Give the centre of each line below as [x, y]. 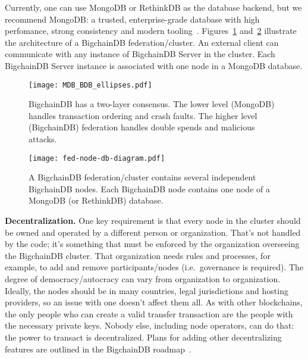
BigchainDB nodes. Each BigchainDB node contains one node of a [149, 188]
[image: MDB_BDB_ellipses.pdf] [90, 85]
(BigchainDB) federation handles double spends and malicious [142, 127]
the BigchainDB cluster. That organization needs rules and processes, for [138, 255]
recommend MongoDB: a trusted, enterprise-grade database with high [132, 19]
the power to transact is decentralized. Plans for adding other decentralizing [143, 337]
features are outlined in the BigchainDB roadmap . [98, 349]
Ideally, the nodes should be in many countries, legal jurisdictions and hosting [147, 290]
